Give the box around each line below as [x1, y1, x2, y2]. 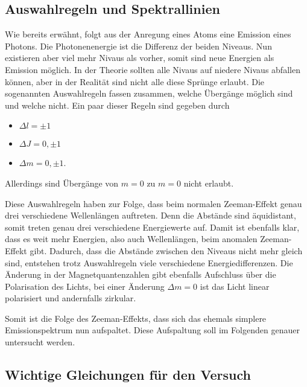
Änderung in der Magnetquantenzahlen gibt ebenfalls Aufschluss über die [5, 268, 276, 281]
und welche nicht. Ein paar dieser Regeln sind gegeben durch [5, 98, 230, 111]
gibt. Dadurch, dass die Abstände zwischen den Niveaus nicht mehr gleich [30, 244, 303, 257]
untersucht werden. [5, 336, 75, 348]
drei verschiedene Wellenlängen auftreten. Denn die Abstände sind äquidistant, [5, 209, 296, 222]
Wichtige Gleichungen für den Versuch [5, 365, 251, 384]
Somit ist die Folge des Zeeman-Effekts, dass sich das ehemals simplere [5, 312, 267, 324]
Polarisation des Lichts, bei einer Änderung [5, 280, 165, 292]
